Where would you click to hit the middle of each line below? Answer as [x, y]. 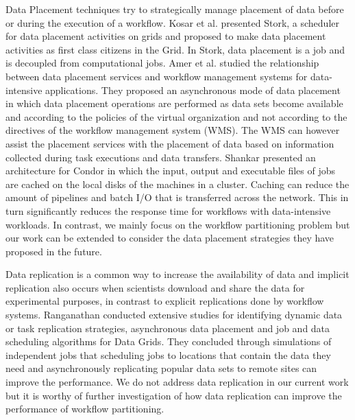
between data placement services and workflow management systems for [157, 76]
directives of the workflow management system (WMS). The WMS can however [173, 130]
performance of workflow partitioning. [85, 409]
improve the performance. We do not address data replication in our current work [177, 382]
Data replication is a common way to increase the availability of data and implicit [177, 274]
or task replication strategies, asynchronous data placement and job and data [168, 328]
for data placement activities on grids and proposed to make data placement [166, 36]
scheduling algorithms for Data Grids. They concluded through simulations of [169, 341]
